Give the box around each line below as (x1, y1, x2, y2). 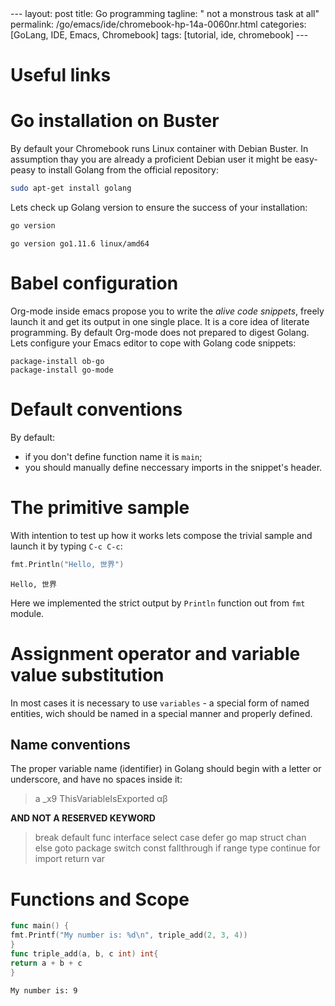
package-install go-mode (10, 365, 114, 375)
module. (10, 607, 45, 619)
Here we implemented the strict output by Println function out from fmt (10, 597, 306, 609)
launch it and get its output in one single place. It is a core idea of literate (10, 315, 310, 327)
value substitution (10, 663, 165, 686)
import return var (34, 853, 106, 865)
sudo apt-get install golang (10, 183, 132, 194)
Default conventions (10, 398, 183, 421)
